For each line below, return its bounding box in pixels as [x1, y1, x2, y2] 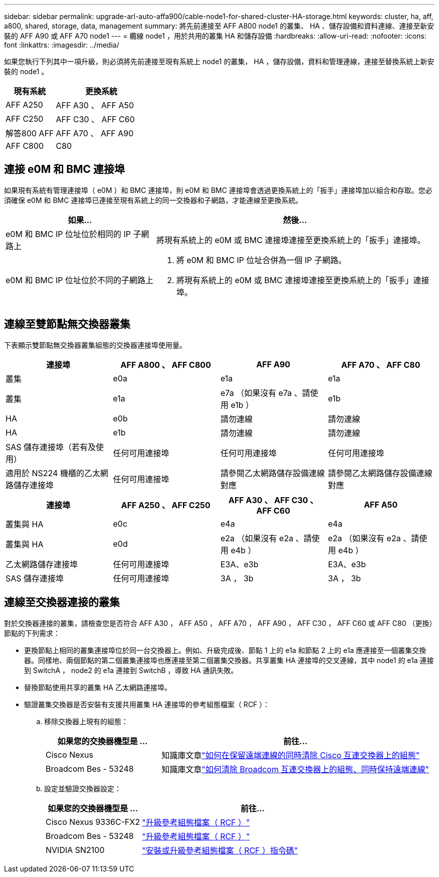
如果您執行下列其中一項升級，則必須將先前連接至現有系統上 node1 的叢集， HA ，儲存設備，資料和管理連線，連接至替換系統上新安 [4, 57, 434, 66]
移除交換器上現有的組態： [44, 717, 128, 726]
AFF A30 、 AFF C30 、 [229, 495, 318, 505]
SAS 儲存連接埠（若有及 [6, 442, 96, 452]
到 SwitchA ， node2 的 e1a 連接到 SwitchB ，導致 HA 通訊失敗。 [24, 666, 238, 675]
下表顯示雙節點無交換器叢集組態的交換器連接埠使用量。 [4, 340, 186, 349]
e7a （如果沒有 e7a [221, 387, 292, 398]
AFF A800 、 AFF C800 [120, 359, 211, 370]
